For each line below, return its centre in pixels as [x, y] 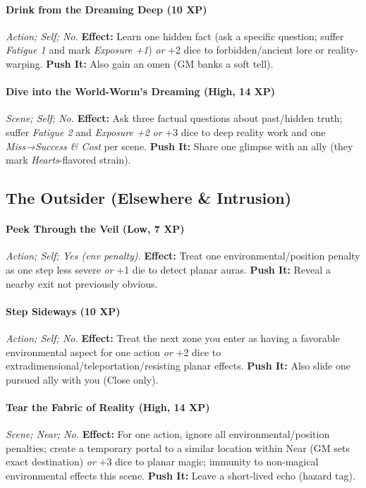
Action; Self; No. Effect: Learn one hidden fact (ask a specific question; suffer [175, 36]
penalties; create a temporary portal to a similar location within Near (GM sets [178, 447]
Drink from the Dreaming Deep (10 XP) [106, 9]
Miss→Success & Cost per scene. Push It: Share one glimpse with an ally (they [179, 146]
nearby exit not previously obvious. [82, 283]
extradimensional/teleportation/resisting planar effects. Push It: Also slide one [178, 366]
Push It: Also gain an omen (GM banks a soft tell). [160, 63]
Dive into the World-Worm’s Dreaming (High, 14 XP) [140, 91]
